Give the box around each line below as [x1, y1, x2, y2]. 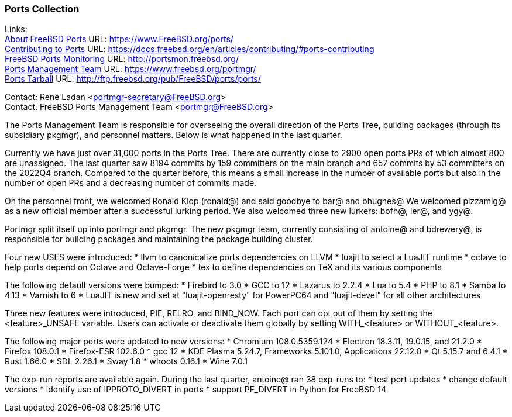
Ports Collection [5, 3, 80, 15]
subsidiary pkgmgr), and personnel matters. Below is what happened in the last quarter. [5, 130, 342, 140]
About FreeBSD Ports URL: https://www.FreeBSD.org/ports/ [5, 34, 233, 44]
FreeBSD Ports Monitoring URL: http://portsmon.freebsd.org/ [5, 54, 239, 64]
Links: [5, 24, 28, 35]
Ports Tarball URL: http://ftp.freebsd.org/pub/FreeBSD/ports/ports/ [5, 74, 261, 84]
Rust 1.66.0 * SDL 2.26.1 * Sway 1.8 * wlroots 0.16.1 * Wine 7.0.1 [5, 356, 248, 367]
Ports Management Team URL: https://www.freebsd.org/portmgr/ [5, 64, 256, 74]
